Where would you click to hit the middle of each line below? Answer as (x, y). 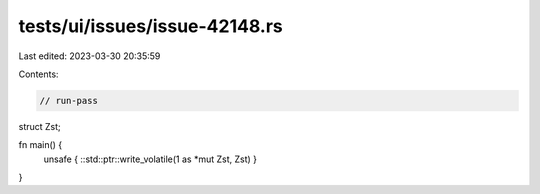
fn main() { (40, 145)
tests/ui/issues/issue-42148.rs (151, 26)
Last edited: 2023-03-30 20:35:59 (89, 56)
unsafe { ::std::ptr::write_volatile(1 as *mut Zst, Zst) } (150, 159)
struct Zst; (40, 126)
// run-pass (69, 100)
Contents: (38, 74)
